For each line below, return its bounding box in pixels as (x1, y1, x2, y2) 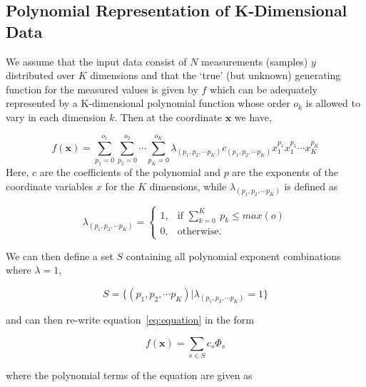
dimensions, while (149, 178, 227, 193)
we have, (234, 109, 272, 124)
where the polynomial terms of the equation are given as (6, 368, 253, 382)
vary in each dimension (6, 109, 106, 124)
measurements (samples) (201, 53, 308, 68)
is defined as (284, 178, 338, 193)
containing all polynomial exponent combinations (126, 248, 341, 263)
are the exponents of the (232, 165, 339, 180)
